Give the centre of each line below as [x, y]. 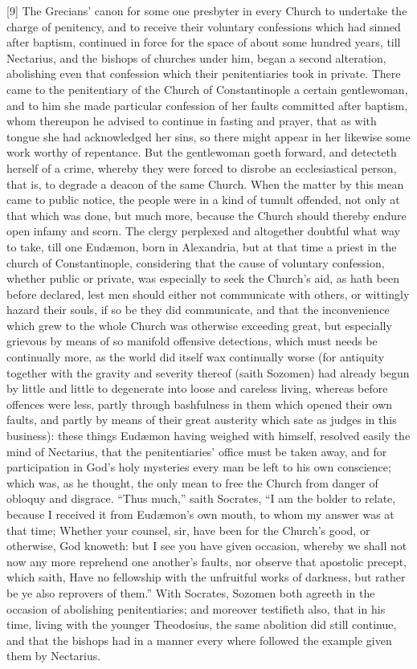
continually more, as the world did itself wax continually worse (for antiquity [196, 357]
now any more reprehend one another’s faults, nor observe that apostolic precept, [206, 561]
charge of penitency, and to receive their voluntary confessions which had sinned [204, 26]
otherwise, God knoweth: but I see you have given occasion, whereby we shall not [207, 546]
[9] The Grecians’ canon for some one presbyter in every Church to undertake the [207, 10]
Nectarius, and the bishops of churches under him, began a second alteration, [196, 57]
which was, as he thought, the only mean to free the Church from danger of [192, 482]
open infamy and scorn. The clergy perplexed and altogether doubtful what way [203, 231]
